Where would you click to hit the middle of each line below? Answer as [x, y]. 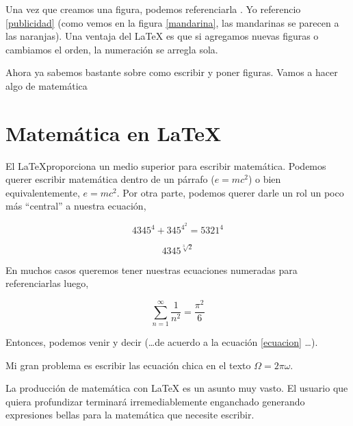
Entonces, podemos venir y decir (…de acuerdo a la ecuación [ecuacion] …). [162, 341]
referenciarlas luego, [47, 283]
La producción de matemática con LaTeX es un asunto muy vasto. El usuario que [177, 388]
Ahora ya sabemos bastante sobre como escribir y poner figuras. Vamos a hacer [172, 72]
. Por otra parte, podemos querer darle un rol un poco [230, 192]
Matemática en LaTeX [114, 133]
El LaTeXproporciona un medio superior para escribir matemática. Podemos [166, 165]
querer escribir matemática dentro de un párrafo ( [110, 179]
